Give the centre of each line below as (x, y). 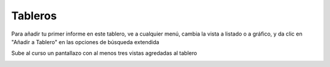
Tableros (34, 16)
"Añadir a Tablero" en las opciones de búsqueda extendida (85, 42)
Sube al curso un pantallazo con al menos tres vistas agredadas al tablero (104, 53)
